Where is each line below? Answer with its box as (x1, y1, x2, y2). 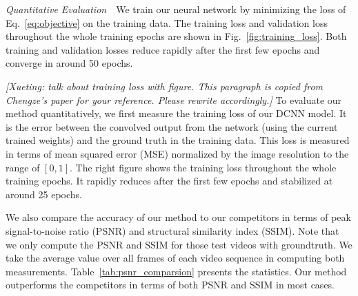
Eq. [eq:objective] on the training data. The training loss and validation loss (6, 15, 328, 30)
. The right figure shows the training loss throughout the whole (70, 160, 337, 174)
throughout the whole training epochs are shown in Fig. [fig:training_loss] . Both (6, 29, 347, 43)
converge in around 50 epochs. (6, 56, 133, 70)
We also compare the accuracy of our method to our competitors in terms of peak (6, 210, 351, 224)
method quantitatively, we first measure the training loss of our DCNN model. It (6, 106, 347, 120)
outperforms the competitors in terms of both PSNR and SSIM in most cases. (6, 277, 335, 292)
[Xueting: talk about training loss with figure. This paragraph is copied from (6, 78, 324, 93)
